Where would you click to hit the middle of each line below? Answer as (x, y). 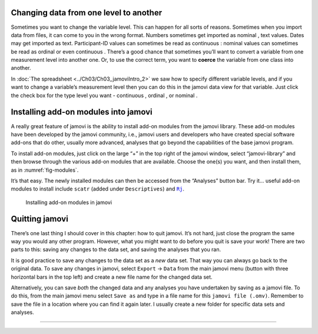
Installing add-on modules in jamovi (69, 202)
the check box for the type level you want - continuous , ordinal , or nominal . (104, 95)
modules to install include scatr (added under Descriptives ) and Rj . (98, 189)
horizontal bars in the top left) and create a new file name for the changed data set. (112, 277)
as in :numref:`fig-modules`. (45, 170)
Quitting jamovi (40, 219)
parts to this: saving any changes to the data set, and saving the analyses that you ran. (116, 249)
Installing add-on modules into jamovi (82, 112)
